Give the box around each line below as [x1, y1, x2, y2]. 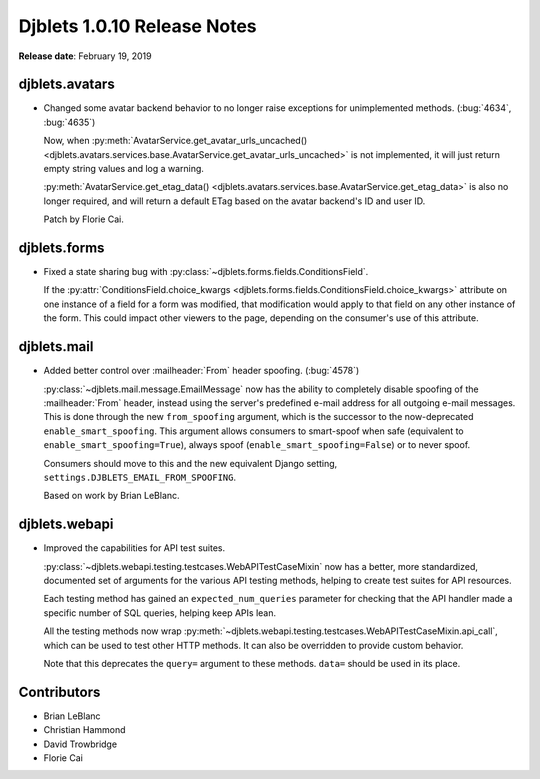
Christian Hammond [43, 724, 126, 736]
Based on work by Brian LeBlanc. [43, 490, 180, 502]
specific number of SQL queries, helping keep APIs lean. [43, 606, 277, 619]
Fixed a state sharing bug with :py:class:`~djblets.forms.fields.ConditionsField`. [43, 266, 369, 278]
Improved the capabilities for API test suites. [43, 542, 226, 554]
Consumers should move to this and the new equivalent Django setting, [43, 457, 338, 469]
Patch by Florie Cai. [43, 213, 125, 225]
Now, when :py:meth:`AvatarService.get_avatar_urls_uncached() [43, 135, 308, 147]
